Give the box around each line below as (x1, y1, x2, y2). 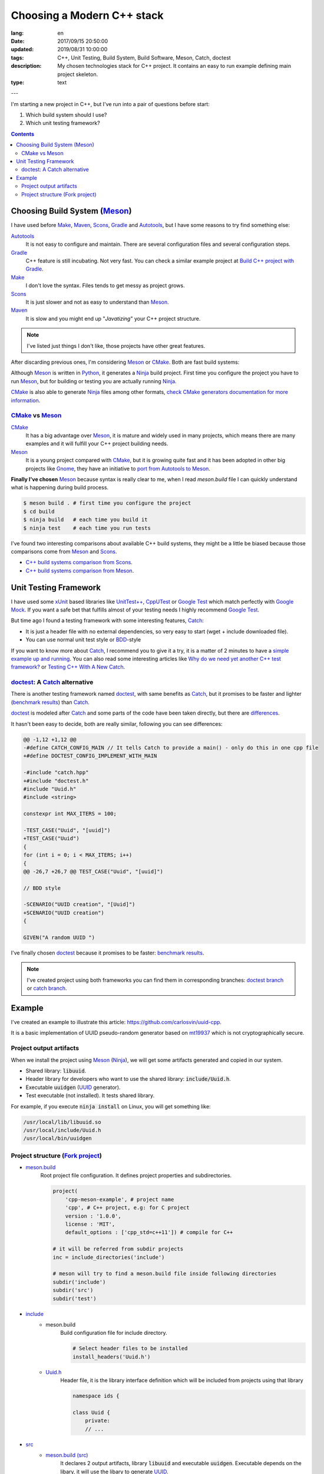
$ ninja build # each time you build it (23, 516, 148, 523)
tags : (11, 54, 24, 61)
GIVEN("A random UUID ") (23, 935, 95, 941)
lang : (11, 29, 24, 37)
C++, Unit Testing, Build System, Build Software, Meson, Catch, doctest (57, 54, 231, 61)
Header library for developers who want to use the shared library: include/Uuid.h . (25, 1075, 231, 1083)
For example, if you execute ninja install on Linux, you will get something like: (11, 1103, 211, 1110)
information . (11, 397, 41, 404)
